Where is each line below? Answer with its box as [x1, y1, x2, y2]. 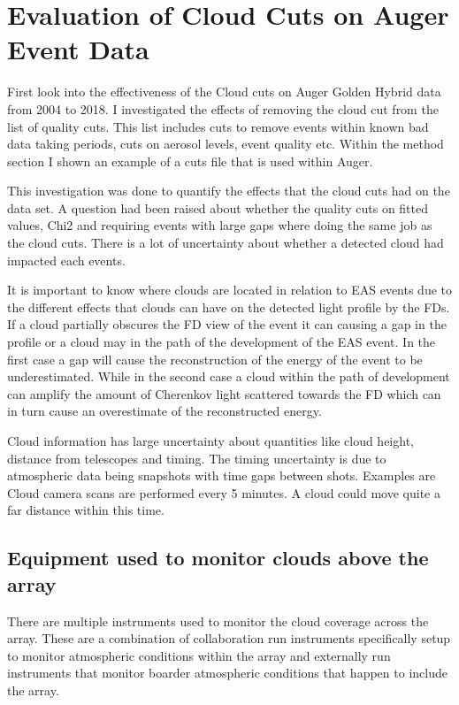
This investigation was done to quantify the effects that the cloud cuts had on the [7, 181, 450, 200]
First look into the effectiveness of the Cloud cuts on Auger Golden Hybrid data [7, 82, 441, 101]
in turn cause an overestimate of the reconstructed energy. [7, 402, 322, 420]
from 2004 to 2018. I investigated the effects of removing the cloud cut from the [7, 99, 439, 118]
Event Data [7, 31, 149, 67]
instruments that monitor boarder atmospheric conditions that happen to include [7, 663, 448, 682]
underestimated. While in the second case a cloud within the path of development [7, 367, 450, 386]
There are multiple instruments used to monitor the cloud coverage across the [7, 611, 429, 630]
